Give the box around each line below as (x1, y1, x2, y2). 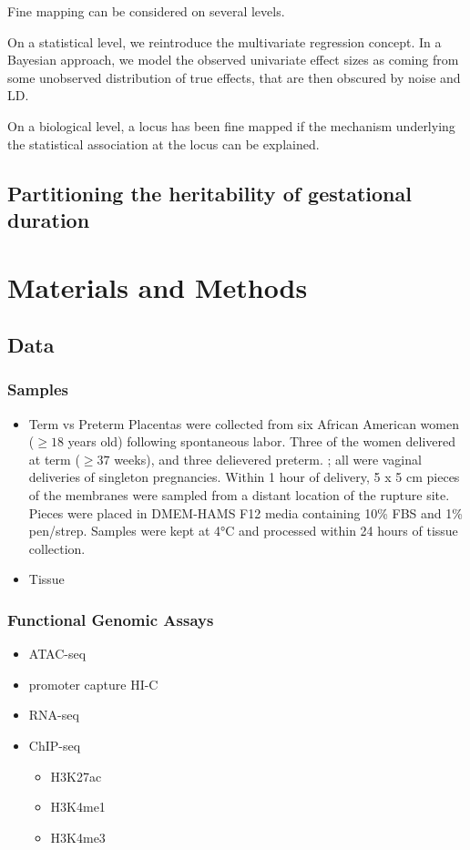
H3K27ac (50, 766, 102, 785)
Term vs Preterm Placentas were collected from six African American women (28, 414, 459, 433)
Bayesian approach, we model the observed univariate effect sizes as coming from (7, 50, 459, 69)
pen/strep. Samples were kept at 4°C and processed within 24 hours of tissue (28, 521, 458, 540)
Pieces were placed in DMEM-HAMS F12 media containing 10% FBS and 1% (28, 503, 463, 522)
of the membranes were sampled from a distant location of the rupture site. (28, 486, 450, 505)
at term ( (28, 449, 80, 468)
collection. (28, 538, 86, 558)
